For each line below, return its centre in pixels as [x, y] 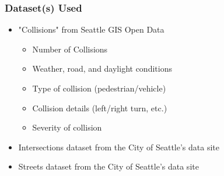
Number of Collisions [70, 49]
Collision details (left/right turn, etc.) [100, 108]
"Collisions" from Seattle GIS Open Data [91, 29]
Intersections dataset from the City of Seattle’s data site [119, 147]
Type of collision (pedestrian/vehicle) [99, 88]
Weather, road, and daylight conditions [102, 68]
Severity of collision [67, 127]
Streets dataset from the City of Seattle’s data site [108, 166]
